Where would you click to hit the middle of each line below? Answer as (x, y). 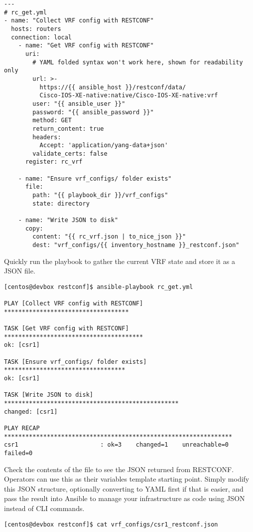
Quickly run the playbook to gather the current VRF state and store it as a (120, 261)
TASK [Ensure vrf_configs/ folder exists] (75, 362)
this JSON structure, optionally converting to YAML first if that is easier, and (124, 488)
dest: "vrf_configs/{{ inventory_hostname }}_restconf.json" (136, 245)
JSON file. (20, 271)
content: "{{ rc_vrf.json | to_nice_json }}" (109, 237)
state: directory (61, 203)
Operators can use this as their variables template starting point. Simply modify (127, 479)
